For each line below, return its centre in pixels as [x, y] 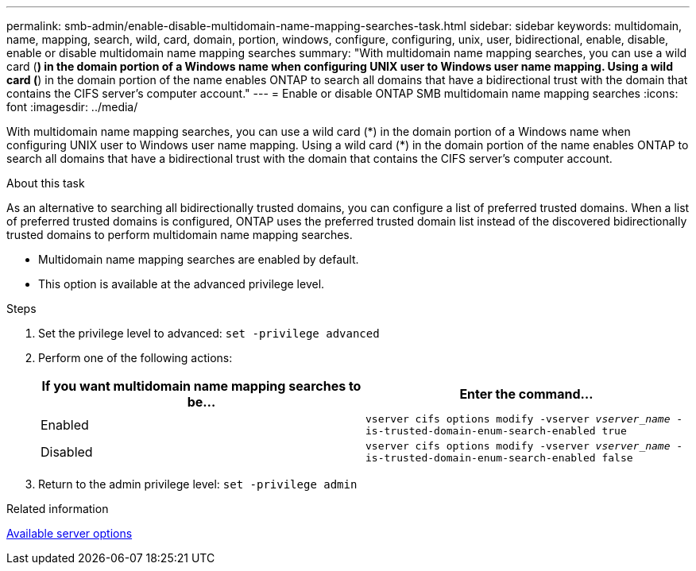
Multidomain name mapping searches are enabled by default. [199, 259]
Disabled [67, 452]
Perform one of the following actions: [135, 358]
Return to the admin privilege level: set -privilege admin [198, 484]
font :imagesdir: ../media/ [72, 107]
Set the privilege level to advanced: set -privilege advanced [209, 333]
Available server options [70, 533]
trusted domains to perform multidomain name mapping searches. [180, 235]
